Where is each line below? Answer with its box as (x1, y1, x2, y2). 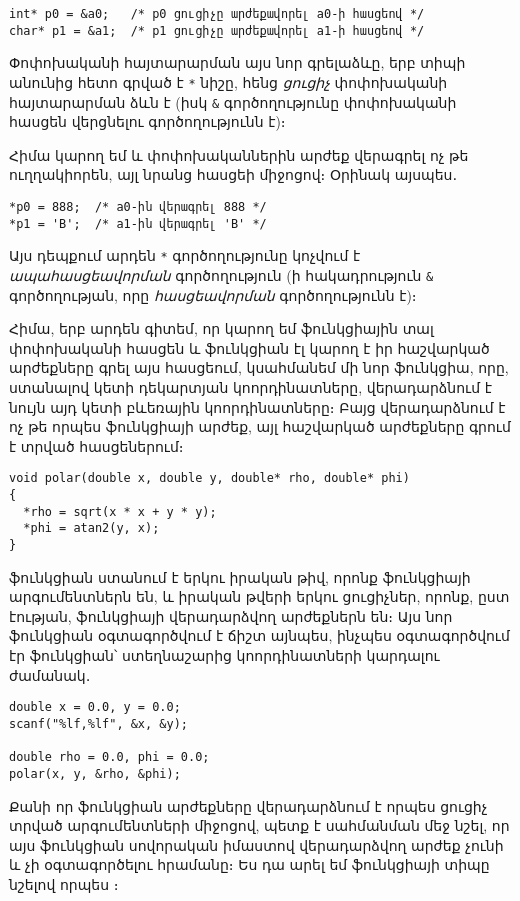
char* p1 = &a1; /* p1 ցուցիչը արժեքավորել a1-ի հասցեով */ (9, 23, 425, 38)
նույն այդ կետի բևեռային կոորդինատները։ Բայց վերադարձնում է (9, 396, 506, 417)
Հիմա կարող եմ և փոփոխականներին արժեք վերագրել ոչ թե (9, 144, 469, 165)
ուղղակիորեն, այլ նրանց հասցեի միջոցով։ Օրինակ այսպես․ (9, 164, 458, 185)
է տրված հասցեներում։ (9, 435, 184, 456)
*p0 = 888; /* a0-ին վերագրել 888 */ (9, 200, 267, 214)
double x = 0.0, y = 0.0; (9, 700, 181, 715)
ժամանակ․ (9, 664, 91, 685)
